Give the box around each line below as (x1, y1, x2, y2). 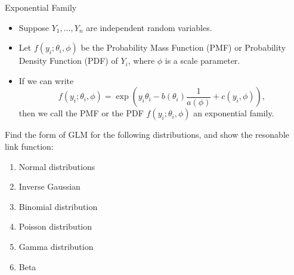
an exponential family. (193, 107, 274, 119)
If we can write (18, 74, 74, 86)
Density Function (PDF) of (18, 54, 118, 67)
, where (128, 54, 155, 67)
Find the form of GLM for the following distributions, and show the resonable (5, 128, 290, 141)
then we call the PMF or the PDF (18, 107, 144, 119)
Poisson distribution (18, 220, 92, 233)
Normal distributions (18, 160, 95, 172)
